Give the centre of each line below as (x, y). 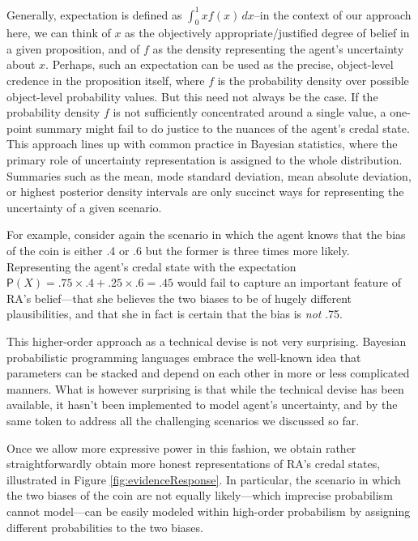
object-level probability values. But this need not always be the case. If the (192, 96)
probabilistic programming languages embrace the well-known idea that (184, 357)
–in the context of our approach (333, 14)
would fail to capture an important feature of (289, 282)
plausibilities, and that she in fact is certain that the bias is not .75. (175, 314)
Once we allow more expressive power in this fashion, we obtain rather (181, 447)
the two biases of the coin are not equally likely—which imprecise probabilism (200, 495)
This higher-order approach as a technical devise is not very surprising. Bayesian (207, 341)
